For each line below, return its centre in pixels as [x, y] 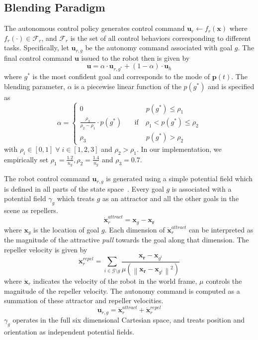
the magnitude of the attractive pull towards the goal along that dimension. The [127, 240]
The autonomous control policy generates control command [94, 28]
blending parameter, [35, 86]
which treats [76, 198]
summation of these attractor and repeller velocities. [84, 300]
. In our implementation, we [179, 149]
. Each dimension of [135, 229]
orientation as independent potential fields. [69, 331]
